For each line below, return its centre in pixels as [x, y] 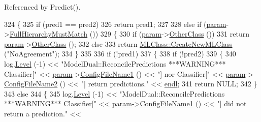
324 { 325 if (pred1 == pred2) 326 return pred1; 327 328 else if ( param [115, 24]
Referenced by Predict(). [42, 7]
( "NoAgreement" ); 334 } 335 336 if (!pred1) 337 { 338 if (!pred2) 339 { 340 [120, 54]
